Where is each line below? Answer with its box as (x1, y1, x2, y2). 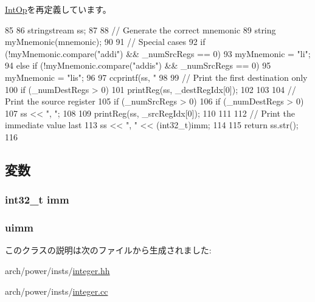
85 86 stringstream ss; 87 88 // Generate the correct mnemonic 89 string (5, 23, 276, 36)
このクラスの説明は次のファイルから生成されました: (5, 244, 212, 256)
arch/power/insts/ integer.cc (5, 284, 108, 297)
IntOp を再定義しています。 (5, 3, 111, 15)
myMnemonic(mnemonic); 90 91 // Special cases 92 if (5, 35, 206, 48)
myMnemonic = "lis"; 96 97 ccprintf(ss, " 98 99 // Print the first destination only (5, 70, 308, 83)
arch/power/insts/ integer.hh (5, 264, 110, 276)
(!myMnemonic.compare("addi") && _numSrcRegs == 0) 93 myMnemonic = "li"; (5, 47, 311, 60)
